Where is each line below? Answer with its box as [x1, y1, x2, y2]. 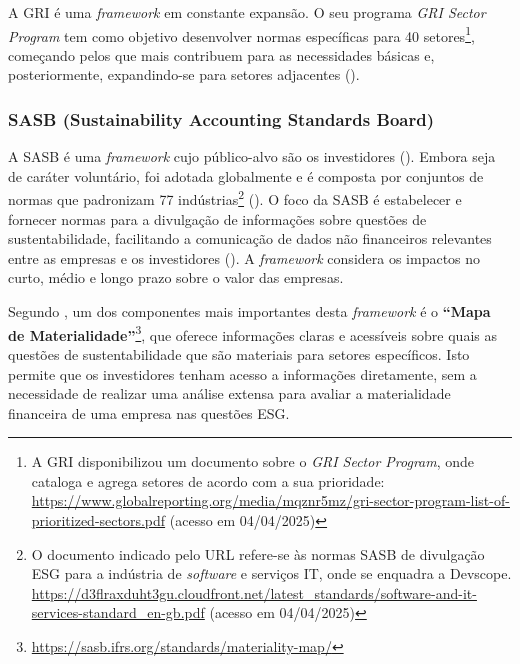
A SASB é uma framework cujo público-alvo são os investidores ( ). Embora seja [8, 146, 496, 167]
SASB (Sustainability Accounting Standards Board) [8, 106, 434, 131]
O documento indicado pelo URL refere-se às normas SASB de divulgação [31, 543, 485, 564]
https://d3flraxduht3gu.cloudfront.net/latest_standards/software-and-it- [31, 582, 477, 603]
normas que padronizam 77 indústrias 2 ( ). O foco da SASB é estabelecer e [8, 186, 462, 210]
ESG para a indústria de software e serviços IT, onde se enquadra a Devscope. [31, 563, 512, 584]
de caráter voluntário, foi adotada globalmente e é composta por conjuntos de [8, 165, 484, 186]
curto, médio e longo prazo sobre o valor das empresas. [8, 267, 344, 288]
